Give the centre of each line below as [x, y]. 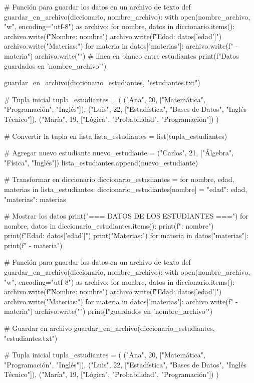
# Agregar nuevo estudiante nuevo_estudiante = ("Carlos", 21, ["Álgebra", [119, 153]
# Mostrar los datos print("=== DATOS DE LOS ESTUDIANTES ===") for [126, 216]
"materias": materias [35, 199]
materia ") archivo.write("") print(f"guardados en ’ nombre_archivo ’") [108, 311]
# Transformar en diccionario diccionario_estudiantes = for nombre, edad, [119, 179]
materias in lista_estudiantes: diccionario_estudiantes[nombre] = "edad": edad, [126, 189]
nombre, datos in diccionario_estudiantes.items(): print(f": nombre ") [109, 225]
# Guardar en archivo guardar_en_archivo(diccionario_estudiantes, [109, 328]
